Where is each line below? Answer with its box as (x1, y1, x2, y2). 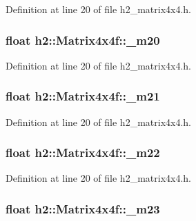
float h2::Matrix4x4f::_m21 (6, 87, 160, 105)
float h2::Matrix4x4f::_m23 (6, 200, 160, 217)
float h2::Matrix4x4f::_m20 (6, 31, 160, 48)
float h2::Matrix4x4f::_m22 (6, 144, 160, 161)
